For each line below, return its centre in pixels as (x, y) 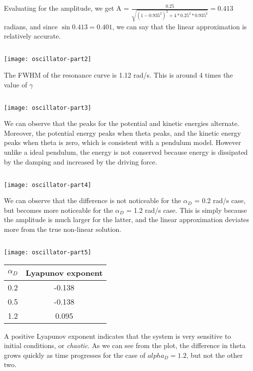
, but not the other (214, 355)
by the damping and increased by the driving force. (81, 161)
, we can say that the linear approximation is (179, 26)
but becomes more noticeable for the (59, 210)
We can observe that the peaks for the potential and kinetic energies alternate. (122, 123)
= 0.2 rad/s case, (220, 200)
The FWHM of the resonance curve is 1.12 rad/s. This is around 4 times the (118, 74)
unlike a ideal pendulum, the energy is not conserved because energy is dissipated (126, 152)
